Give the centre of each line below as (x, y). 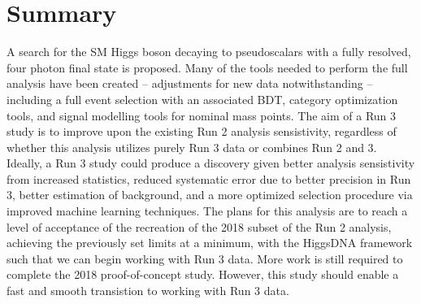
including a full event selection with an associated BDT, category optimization (202, 99)
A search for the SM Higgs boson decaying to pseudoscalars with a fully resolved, (209, 52)
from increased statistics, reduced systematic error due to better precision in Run (209, 178)
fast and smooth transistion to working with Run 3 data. (148, 291)
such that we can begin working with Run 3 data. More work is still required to (205, 258)
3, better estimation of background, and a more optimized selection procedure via (210, 195)
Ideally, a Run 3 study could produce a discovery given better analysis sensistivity (211, 163)
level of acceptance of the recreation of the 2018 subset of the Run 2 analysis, (199, 226)
